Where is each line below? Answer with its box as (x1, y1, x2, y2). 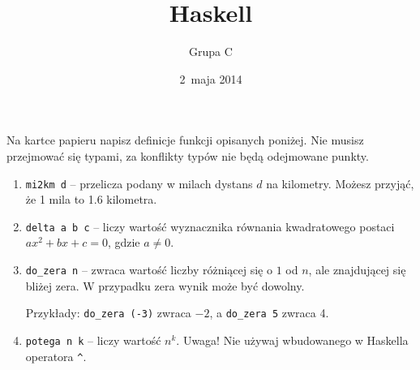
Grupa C (189, 43, 233, 60)
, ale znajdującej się (308, 261, 406, 277)
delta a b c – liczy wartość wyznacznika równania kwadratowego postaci (25, 217, 395, 234)
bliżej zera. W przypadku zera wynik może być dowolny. (25, 277, 305, 294)
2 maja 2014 (179, 70, 242, 87)
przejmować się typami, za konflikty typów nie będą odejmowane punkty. (6, 147, 369, 164)
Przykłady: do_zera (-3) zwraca (25, 304, 191, 321)
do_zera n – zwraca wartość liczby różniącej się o (25, 261, 272, 277)
